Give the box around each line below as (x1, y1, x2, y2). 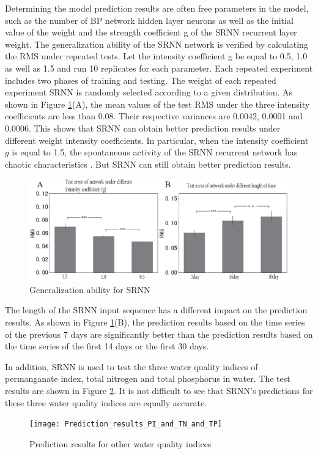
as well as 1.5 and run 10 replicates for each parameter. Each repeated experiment (5, 61, 313, 74)
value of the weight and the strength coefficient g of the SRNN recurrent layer (5, 26, 297, 39)
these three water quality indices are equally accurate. (5, 396, 207, 409)
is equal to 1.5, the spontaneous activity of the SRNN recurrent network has (12, 146, 298, 158)
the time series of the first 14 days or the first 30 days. (5, 340, 209, 352)
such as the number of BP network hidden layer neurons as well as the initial (5, 13, 294, 26)
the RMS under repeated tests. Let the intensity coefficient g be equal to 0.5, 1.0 (5, 50, 308, 62)
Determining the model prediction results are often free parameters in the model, (5, 2, 309, 14)
